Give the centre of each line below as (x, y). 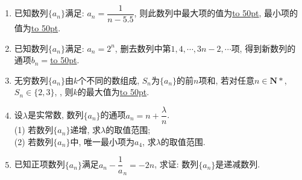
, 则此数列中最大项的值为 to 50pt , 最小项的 (216, 13)
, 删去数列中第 (143, 48)
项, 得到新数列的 (263, 48)
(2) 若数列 (34, 141)
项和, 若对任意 (227, 80)
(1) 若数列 (34, 130)
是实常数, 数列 (55, 115)
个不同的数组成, (109, 80)
